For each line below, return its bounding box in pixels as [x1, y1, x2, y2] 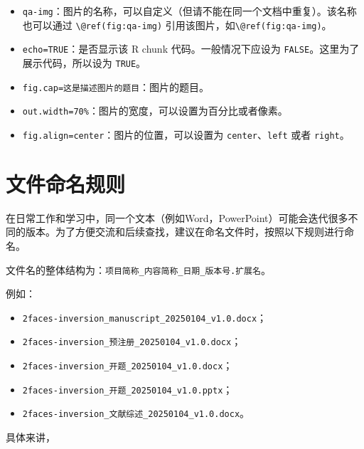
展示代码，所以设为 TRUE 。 [22, 55, 146, 70]
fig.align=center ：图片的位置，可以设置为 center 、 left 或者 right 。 [22, 127, 350, 142]
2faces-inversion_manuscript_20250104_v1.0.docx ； [22, 310, 267, 324]
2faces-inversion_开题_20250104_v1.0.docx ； [22, 358, 233, 373]
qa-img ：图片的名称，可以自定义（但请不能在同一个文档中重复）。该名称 [22, 4, 357, 18]
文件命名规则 [6, 169, 126, 198]
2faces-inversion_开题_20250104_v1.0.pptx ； [22, 381, 233, 396]
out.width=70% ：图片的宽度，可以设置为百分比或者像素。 [22, 103, 288, 118]
